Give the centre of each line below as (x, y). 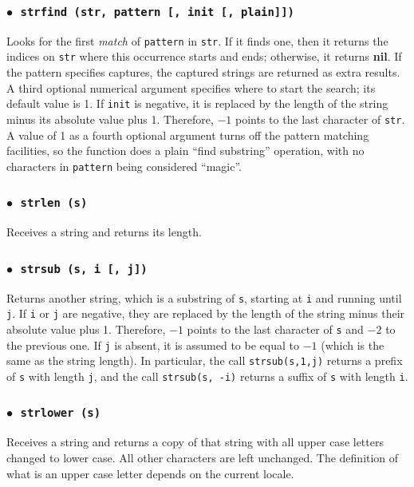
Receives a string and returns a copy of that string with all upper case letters (195, 442)
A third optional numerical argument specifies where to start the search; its (191, 87)
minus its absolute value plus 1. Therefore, (110, 119)
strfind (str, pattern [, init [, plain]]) (157, 12)
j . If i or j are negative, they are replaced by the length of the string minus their (206, 313)
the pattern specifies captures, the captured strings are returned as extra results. (203, 72)
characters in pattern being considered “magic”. (124, 166)
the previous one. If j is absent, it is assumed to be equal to (153, 344)
